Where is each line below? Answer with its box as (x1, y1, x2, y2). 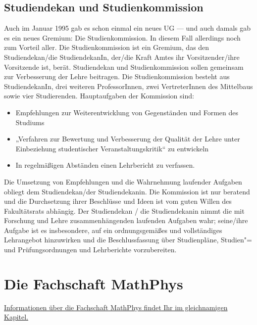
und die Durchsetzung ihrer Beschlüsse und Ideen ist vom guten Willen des (4, 196, 232, 206)
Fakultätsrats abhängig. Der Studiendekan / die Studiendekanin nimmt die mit (4, 205, 245, 216)
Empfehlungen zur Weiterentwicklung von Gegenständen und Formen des (15, 107, 238, 117)
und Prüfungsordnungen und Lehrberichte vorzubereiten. (4, 244, 177, 255)
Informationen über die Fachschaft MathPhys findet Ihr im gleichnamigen (4, 302, 228, 312)
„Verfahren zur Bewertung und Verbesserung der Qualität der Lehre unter (15, 134, 240, 144)
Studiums (15, 117, 45, 127)
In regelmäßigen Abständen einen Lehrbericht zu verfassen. (15, 160, 195, 170)
